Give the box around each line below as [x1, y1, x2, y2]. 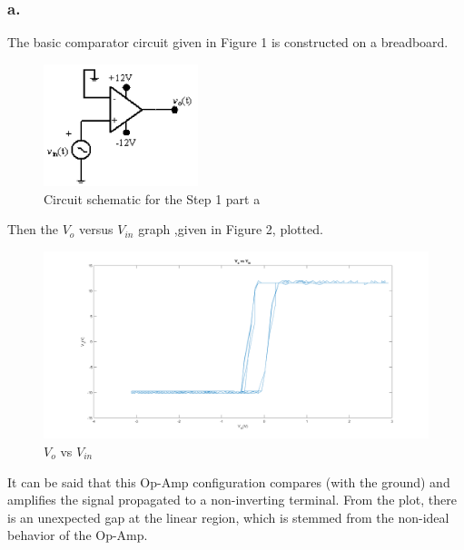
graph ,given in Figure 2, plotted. [138, 220, 323, 239]
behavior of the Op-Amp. [7, 525, 148, 545]
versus [79, 220, 114, 239]
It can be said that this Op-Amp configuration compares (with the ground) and [7, 472, 450, 491]
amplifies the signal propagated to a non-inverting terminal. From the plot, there [7, 490, 457, 509]
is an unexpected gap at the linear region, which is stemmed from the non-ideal [7, 507, 449, 526]
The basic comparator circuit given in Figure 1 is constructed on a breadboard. [7, 33, 449, 52]
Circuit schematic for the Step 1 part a [44, 189, 261, 208]
